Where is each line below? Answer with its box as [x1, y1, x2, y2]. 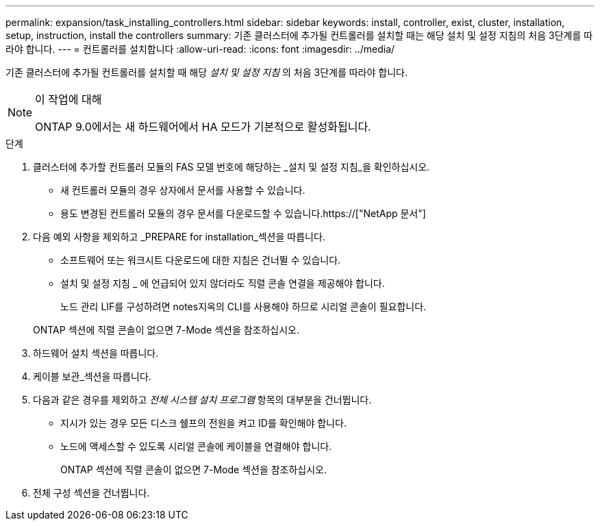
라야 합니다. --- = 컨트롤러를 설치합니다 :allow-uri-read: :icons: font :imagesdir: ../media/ [5, 43, 395, 55]
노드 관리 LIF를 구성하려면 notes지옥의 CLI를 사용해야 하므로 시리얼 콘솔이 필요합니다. [60, 301, 427, 312]
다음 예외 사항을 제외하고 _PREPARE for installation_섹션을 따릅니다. [33, 231, 325, 242]
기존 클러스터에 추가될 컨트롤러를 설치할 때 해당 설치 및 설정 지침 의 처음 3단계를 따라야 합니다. [5, 66, 408, 78]
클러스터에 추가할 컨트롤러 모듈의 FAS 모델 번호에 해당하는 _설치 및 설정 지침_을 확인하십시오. [33, 161, 430, 173]
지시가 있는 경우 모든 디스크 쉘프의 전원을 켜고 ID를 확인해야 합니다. [60, 417, 347, 429]
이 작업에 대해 [35, 92, 102, 106]
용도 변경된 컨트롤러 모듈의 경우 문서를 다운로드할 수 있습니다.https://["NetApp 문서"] [60, 208, 426, 219]
